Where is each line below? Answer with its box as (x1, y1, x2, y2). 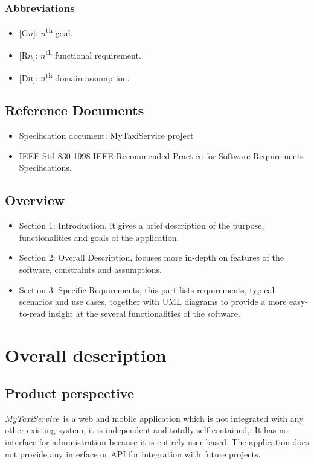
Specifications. (19, 161, 72, 174)
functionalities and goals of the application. (19, 230, 179, 243)
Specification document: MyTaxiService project (19, 129, 194, 142)
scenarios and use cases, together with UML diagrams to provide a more (19, 295, 287, 308)
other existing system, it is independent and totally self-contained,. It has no (5, 424, 288, 436)
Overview (5, 191, 65, 209)
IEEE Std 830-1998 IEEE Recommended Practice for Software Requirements (19, 149, 304, 162)
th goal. (45, 25, 73, 39)
